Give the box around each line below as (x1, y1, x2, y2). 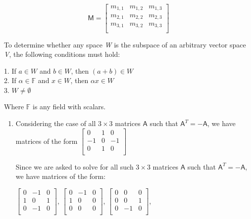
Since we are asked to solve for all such (15, 161, 134, 172)
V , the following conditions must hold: (4, 49, 120, 59)
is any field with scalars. (32, 101, 106, 112)
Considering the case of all (15, 118, 96, 129)
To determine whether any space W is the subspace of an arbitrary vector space (4, 39, 246, 49)
